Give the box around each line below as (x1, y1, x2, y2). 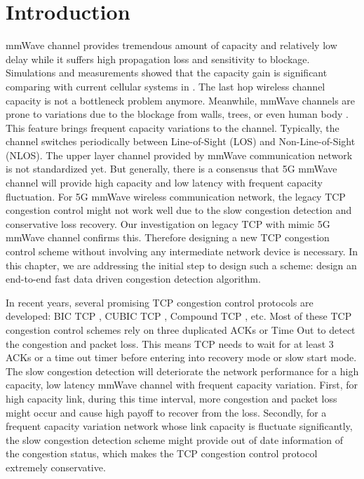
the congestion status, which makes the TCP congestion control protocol (6, 446, 318, 461)
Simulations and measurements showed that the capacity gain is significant (6, 65, 328, 80)
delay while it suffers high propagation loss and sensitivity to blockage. (6, 51, 310, 66)
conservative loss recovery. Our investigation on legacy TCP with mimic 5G (6, 216, 330, 231)
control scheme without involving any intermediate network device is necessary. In (6, 244, 358, 259)
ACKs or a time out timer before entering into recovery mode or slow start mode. (6, 350, 357, 365)
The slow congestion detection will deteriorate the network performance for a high (6, 363, 359, 378)
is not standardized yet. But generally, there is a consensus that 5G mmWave (6, 161, 337, 176)
